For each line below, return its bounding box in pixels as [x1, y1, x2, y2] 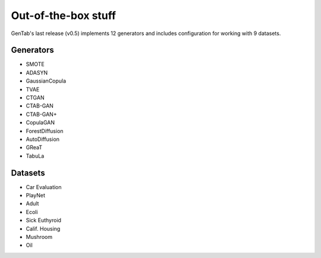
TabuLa [26, 152, 45, 159]
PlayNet [26, 192, 46, 199]
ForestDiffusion [26, 127, 64, 134]
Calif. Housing [26, 225, 61, 232]
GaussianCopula [26, 77, 67, 84]
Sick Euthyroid [26, 217, 62, 224]
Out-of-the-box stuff [11, 9, 116, 22]
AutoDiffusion [26, 136, 59, 143]
